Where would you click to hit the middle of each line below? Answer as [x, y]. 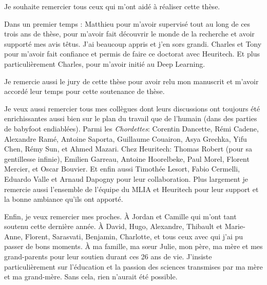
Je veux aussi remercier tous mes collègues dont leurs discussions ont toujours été [132, 108]
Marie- [235, 226]
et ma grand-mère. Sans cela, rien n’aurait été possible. [91, 277]
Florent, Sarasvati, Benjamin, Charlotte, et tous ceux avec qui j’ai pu [134, 236]
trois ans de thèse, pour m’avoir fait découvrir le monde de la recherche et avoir [129, 34]
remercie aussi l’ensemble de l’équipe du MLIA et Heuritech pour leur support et [131, 189]
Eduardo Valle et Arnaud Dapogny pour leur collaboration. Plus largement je [126, 178]
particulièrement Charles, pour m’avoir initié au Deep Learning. [105, 63]
